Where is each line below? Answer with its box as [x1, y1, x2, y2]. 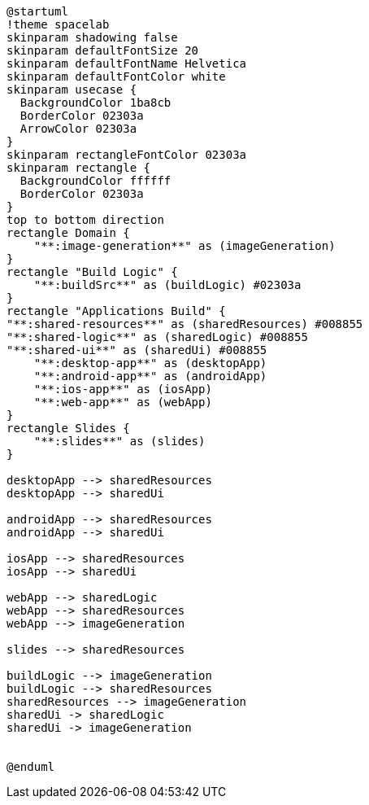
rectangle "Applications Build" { [7, 304, 226, 317]
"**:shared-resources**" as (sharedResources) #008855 [7, 317, 363, 330]
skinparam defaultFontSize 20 [7, 44, 199, 57]
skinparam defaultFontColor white [7, 70, 226, 83]
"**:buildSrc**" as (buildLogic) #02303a [33, 278, 302, 291]
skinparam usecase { [7, 83, 137, 96]
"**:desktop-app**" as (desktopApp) [33, 357, 267, 370]
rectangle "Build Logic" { [7, 265, 178, 278]
